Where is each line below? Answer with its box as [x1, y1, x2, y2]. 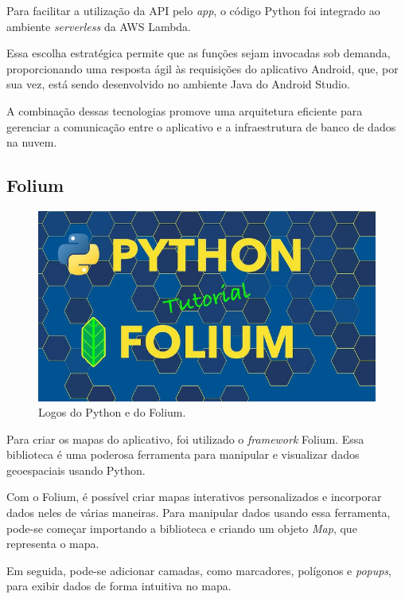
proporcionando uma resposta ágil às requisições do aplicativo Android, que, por [6, 60, 399, 76]
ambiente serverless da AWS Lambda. [6, 18, 191, 34]
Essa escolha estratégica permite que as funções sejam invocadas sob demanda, [6, 45, 391, 61]
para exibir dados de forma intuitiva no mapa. [6, 577, 232, 594]
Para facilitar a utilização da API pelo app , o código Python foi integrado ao [6, 2, 380, 18]
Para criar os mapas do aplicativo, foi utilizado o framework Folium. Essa [6, 430, 364, 447]
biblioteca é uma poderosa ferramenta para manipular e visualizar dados [6, 446, 360, 463]
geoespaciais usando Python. [6, 461, 146, 478]
